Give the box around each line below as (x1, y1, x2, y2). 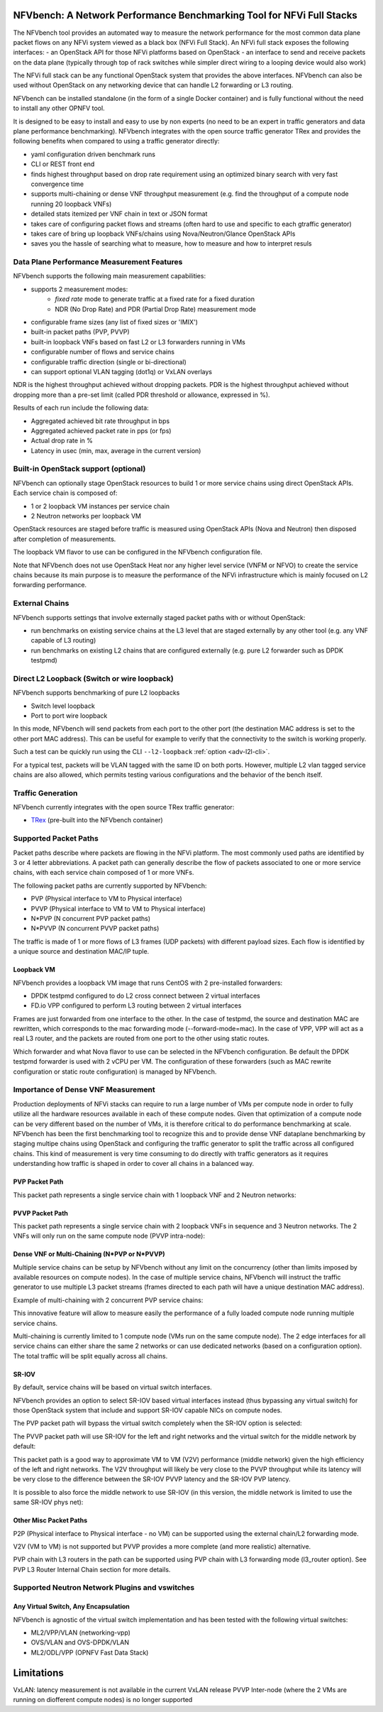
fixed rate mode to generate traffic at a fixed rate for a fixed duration (55, 295, 255, 303)
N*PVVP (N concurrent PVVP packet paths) (30, 924, 160, 933)
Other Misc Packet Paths (13, 1516, 88, 1525)
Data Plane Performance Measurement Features (13, 257, 183, 267)
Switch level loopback (30, 702, 95, 710)
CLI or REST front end (30, 160, 95, 168)
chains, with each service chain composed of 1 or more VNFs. (13, 868, 194, 877)
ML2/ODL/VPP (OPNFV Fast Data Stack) (30, 1648, 149, 1657)
